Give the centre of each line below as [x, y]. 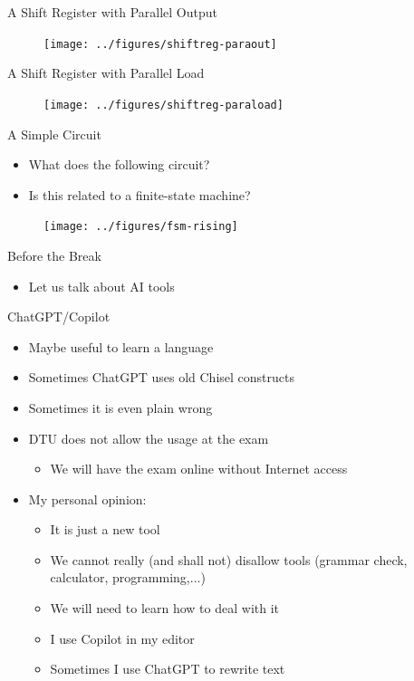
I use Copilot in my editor [122, 638]
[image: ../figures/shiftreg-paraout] [160, 44]
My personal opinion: [87, 499]
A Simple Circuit [54, 134]
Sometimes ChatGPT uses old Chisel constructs [161, 377]
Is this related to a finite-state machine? [140, 194]
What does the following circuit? [119, 164]
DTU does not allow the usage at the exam [149, 438]
